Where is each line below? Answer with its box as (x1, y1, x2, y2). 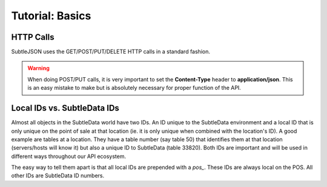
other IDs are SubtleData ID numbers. (11, 172, 105, 179)
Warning (27, 65, 50, 72)
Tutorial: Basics (11, 9, 91, 22)
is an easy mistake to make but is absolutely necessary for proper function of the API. (27, 84, 242, 92)
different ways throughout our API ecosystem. (11, 153, 127, 160)
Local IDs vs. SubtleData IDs (11, 103, 119, 113)
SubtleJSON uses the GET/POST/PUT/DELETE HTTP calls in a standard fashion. (11, 48, 210, 55)
